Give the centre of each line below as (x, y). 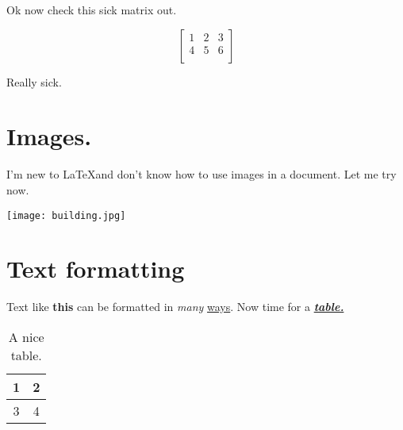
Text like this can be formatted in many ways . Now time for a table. (175, 307)
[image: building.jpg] (66, 215)
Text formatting (96, 269)
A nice (26, 336)
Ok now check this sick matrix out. (92, 10)
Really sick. (34, 81)
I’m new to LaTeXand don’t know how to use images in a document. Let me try (201, 174)
